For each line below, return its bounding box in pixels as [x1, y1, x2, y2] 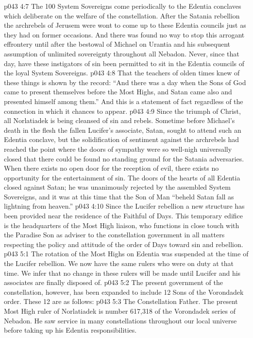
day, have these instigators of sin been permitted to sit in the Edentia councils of [4, 58, 245, 68]
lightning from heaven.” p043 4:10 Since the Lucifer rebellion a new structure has [4, 201, 245, 211]
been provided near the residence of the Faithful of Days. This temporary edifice [4, 211, 243, 221]
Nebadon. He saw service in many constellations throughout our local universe [4, 315, 237, 325]
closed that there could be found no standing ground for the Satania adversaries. [4, 153, 244, 163]
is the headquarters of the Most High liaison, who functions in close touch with [4, 220, 239, 230]
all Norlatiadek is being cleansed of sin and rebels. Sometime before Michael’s [4, 115, 235, 125]
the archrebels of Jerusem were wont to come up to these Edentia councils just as [4, 20, 246, 30]
